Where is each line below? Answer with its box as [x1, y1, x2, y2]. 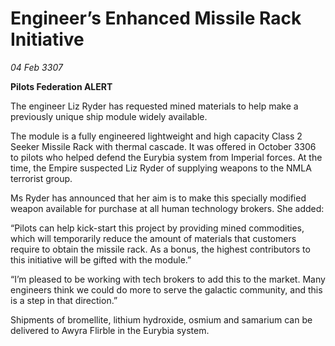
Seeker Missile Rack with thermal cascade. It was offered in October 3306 [10, 140, 317, 152]
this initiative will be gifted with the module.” [10, 253, 192, 266]
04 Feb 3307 [10, 61, 63, 73]
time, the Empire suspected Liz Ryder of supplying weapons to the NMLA [10, 162, 312, 174]
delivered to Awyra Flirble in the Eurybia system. [10, 324, 210, 336]
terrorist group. [10, 172, 73, 184]
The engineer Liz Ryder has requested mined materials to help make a [10, 100, 299, 112]
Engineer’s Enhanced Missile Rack [10, 7, 302, 30]
